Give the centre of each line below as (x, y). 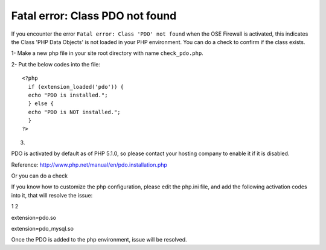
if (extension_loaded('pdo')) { (76, 87)
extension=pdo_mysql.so (42, 228)
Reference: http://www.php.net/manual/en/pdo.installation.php (89, 165)
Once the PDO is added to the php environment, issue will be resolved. (99, 240)
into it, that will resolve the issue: (52, 195)
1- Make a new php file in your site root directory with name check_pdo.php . (107, 53)
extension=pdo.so (34, 217)
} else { (41, 104)
